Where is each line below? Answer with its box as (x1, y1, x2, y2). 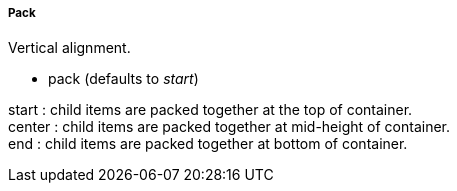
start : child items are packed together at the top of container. (8, 101, 413, 119)
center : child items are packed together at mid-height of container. (8, 118, 450, 136)
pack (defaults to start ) (48, 70, 199, 88)
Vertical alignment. (8, 39, 131, 57)
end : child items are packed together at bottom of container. (8, 135, 408, 153)
